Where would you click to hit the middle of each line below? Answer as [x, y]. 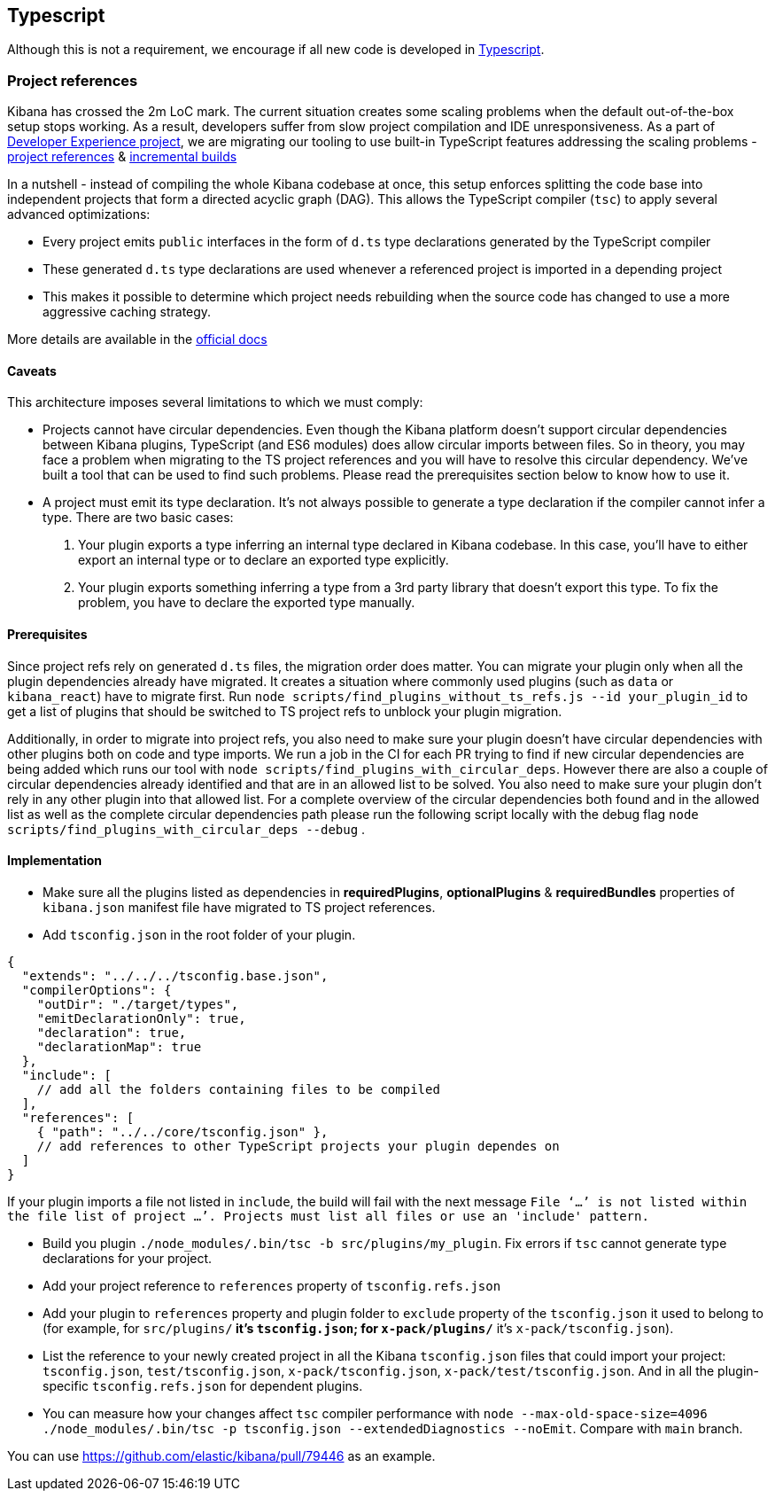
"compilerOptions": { [97, 990]
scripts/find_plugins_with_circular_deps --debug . [186, 829]
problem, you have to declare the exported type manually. [247, 603]
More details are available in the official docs [137, 339]
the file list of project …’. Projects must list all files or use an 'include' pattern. [328, 1216]
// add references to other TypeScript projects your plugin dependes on [298, 1146]
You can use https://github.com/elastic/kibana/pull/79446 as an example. [221, 1455]
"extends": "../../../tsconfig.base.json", [175, 975]
